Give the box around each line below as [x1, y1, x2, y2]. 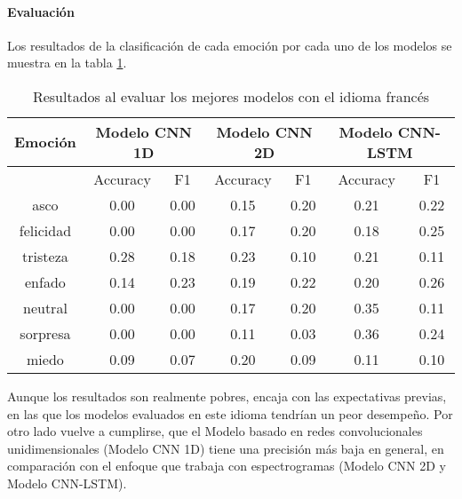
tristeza [22, 245, 68, 266]
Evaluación [7, 2, 75, 20]
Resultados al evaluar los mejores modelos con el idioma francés [32, 85, 430, 107]
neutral [23, 297, 68, 318]
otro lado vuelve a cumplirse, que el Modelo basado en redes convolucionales [7, 422, 423, 440]
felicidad [19, 219, 72, 241]
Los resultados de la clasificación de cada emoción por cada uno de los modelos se [7, 36, 452, 54]
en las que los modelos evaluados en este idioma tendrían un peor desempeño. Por [7, 404, 453, 423]
